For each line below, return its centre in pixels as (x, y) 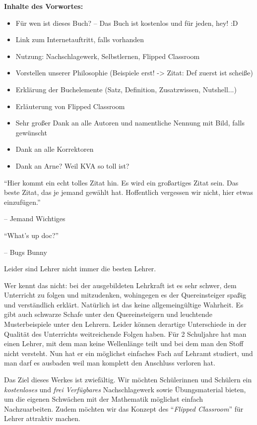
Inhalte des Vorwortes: (44, 6)
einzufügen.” (22, 202)
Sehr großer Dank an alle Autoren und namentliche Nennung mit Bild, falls (130, 123)
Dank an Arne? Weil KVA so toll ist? (72, 165)
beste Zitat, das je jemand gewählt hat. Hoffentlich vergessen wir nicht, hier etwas (129, 192)
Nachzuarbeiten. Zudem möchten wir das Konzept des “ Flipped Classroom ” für (124, 408)
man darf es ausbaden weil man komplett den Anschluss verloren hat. (110, 363)
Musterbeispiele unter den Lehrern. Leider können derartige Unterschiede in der (125, 324)
